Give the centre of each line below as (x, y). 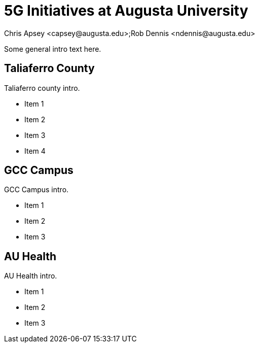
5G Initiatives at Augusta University (126, 11)
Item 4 (35, 151)
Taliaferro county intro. (42, 88)
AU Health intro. (31, 276)
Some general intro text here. (53, 49)
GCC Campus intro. (36, 190)
